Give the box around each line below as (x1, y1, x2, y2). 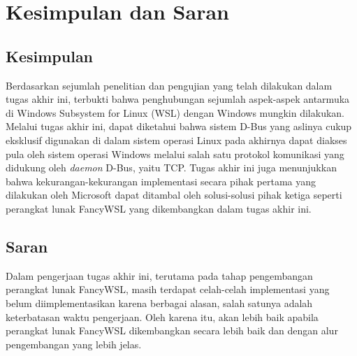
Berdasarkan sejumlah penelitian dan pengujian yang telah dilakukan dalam (6, 78, 333, 92)
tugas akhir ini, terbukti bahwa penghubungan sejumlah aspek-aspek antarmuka (6, 92, 350, 106)
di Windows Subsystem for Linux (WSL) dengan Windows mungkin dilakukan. (6, 105, 344, 120)
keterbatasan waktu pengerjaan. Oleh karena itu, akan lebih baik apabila (6, 309, 319, 324)
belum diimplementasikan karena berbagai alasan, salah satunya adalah (6, 295, 313, 310)
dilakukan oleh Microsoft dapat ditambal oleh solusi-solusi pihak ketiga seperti (6, 187, 342, 202)
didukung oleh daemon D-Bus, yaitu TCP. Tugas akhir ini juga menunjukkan (6, 160, 337, 175)
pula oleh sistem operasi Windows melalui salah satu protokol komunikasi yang (6, 146, 344, 161)
